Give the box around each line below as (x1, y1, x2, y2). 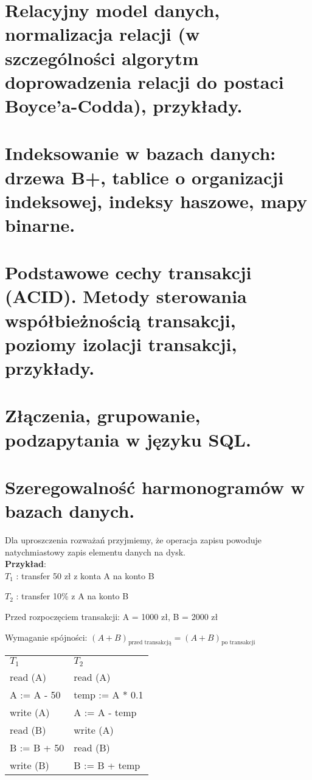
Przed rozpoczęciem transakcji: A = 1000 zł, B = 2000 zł (5, 610, 218, 623)
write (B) (10, 758, 49, 773)
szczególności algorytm (5, 45, 199, 70)
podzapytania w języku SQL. (5, 427, 251, 451)
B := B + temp (74, 758, 140, 773)
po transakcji (221, 639, 255, 646)
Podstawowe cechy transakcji (5, 260, 252, 285)
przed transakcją (128, 639, 172, 646)
